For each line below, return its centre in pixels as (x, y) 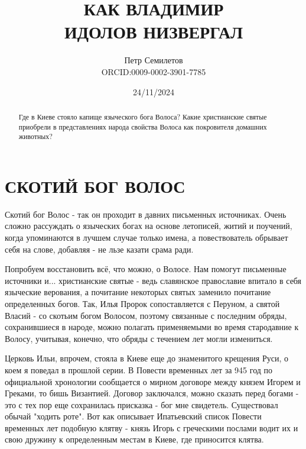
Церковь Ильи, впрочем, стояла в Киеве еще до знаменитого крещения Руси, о (147, 358)
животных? (35, 136)
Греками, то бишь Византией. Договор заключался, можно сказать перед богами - (152, 393)
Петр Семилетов (154, 60)
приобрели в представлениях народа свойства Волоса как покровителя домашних (143, 126)
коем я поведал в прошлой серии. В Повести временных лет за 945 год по (139, 369)
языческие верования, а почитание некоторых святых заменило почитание (138, 292)
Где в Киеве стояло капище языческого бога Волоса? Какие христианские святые (143, 116)
